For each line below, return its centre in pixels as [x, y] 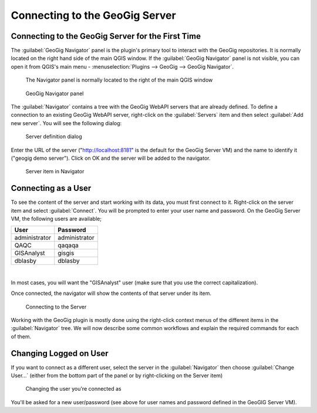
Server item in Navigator [55, 172]
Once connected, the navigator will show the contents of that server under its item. [111, 293]
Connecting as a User [51, 188]
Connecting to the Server [56, 307]
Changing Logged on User [60, 353]
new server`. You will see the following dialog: [66, 123]
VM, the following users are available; [56, 219]
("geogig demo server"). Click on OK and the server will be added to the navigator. [111, 158]
